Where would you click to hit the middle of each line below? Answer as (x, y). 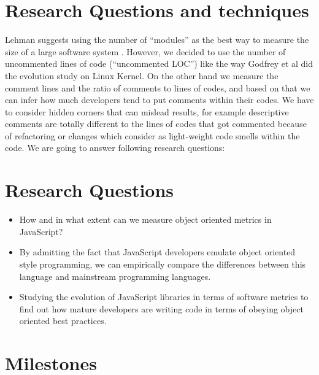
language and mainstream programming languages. (115, 276)
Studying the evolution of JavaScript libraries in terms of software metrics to (164, 297)
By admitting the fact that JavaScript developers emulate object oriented (157, 252)
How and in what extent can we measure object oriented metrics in (145, 219)
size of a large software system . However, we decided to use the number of (145, 51)
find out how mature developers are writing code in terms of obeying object (161, 308)
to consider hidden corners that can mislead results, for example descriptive (147, 111)
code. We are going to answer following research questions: (115, 148)
